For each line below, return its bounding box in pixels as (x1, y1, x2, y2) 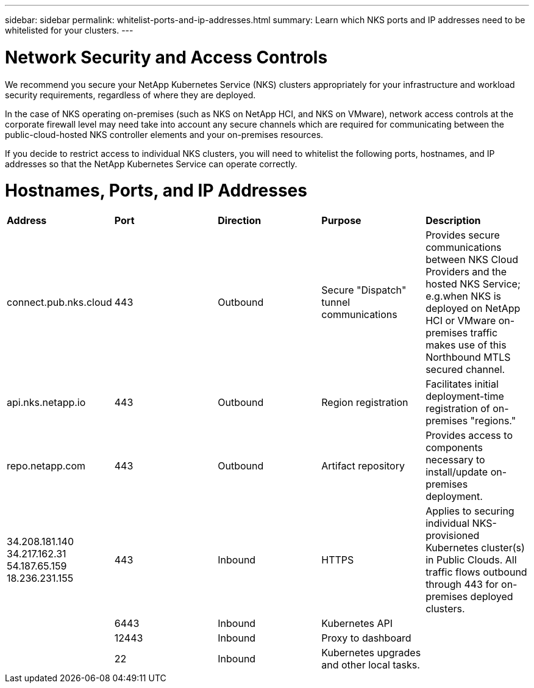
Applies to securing (425, 505, 514, 517)
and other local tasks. (321, 659, 420, 671)
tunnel (321, 296, 351, 308)
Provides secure (425, 229, 500, 241)
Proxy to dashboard (321, 632, 411, 644)
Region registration (321, 396, 408, 408)
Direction (218, 214, 262, 226)
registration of (425, 402, 490, 415)
